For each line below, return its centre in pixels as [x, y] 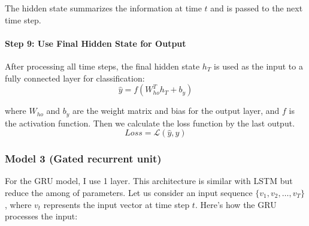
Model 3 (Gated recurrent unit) [83, 159]
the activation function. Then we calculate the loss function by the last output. [150, 123]
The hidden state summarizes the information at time [103, 8]
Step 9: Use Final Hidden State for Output [96, 43]
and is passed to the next [257, 8]
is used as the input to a [258, 66]
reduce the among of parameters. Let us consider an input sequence [129, 193]
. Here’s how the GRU [236, 204]
